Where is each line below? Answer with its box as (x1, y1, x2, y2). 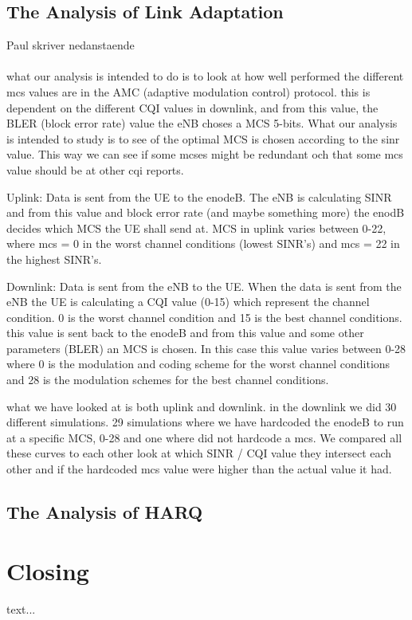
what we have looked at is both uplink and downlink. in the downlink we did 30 (6, 398, 397, 414)
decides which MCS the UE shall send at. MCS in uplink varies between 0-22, (6, 219, 386, 236)
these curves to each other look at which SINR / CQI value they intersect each (6, 445, 392, 461)
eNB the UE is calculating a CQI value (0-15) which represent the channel (6, 293, 370, 310)
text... (6, 600, 36, 617)
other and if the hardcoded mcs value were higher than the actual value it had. (6, 461, 392, 477)
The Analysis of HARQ (6, 500, 203, 524)
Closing (6, 554, 89, 587)
